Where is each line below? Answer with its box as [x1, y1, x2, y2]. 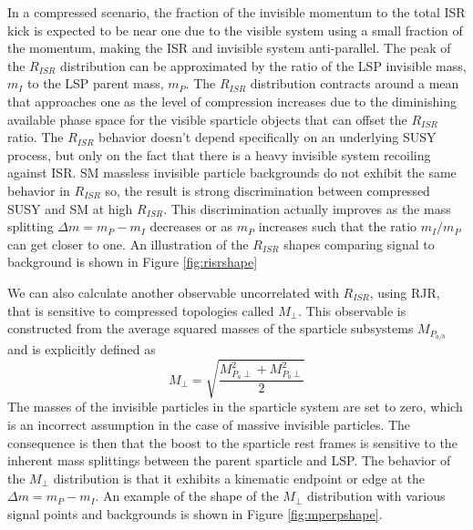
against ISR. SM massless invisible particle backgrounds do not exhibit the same [7, 163, 457, 182]
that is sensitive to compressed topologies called [7, 301, 274, 320]
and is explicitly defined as [7, 340, 156, 359]
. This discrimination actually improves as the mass [163, 199, 451, 218]
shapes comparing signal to [283, 234, 435, 253]
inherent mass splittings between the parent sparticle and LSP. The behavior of [7, 451, 451, 470]
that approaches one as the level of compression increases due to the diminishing [7, 91, 457, 110]
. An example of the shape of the [95, 486, 279, 505]
